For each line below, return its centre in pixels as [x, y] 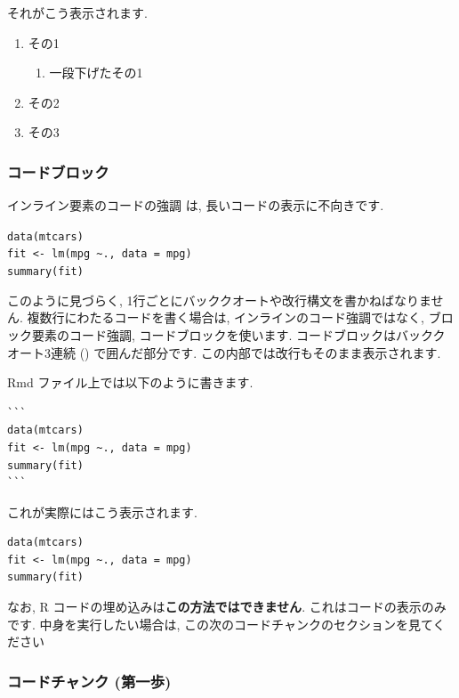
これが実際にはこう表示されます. [102, 511]
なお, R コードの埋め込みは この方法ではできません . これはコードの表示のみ [227, 607]
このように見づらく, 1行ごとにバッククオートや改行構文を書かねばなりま [219, 300]
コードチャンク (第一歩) [89, 681]
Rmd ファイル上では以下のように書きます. [130, 382]
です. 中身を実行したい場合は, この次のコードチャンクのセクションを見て [220, 624]
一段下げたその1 [96, 73]
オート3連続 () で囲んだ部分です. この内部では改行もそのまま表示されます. [224, 352]
